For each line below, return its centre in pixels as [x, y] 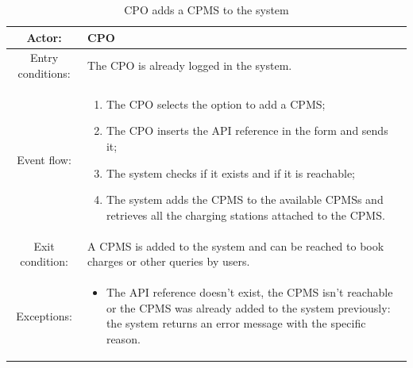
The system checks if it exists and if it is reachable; [231, 172]
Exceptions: [44, 315]
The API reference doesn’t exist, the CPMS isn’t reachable [249, 292]
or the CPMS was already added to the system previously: [248, 307]
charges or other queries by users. [169, 261]
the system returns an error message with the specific [236, 323]
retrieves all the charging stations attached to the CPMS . [245, 215]
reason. [123, 338]
